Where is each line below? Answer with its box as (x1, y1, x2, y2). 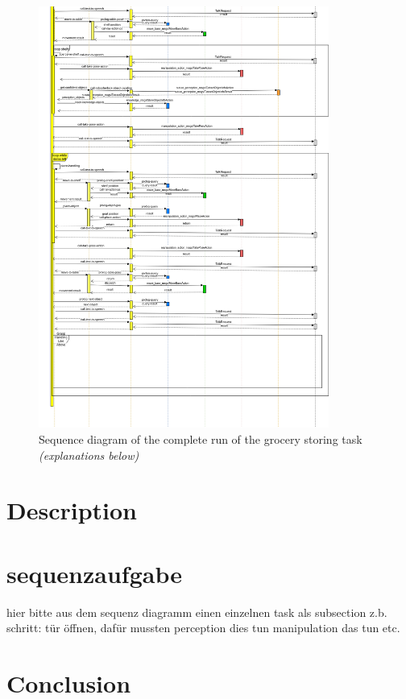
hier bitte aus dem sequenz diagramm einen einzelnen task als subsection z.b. (6, 603, 387, 620)
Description (6, 494, 138, 527)
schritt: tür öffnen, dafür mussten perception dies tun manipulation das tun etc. (6, 619, 400, 636)
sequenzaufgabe (6, 556, 182, 589)
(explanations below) (39, 446, 139, 463)
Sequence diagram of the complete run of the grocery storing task (39, 431, 362, 448)
